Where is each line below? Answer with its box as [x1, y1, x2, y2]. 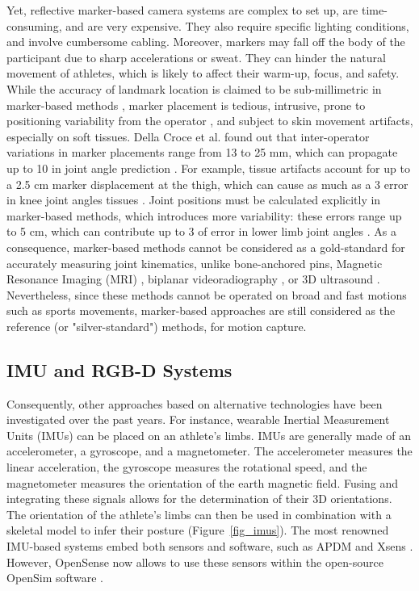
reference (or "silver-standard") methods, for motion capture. [6, 317, 307, 334]
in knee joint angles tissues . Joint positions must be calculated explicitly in [6, 191, 381, 208]
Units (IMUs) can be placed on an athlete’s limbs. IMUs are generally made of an [6, 426, 411, 443]
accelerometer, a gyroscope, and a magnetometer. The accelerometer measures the [6, 442, 413, 459]
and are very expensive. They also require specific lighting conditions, [65, 17, 409, 34]
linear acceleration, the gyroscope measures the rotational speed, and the [6, 459, 367, 476]
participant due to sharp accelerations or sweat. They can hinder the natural [6, 48, 386, 65]
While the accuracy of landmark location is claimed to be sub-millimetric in [6, 80, 382, 97]
